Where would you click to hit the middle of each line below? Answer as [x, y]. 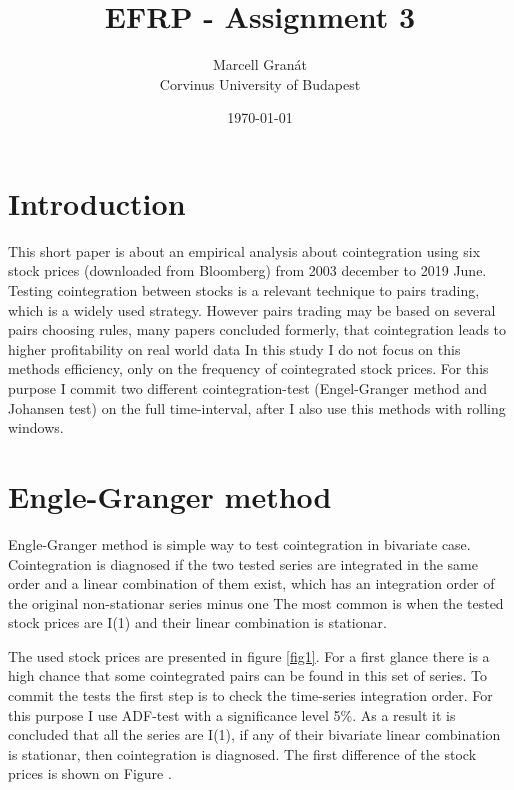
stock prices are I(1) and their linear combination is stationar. [197, 622]
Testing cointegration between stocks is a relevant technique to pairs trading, [244, 290]
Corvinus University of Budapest [260, 83]
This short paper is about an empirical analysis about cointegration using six [244, 250]
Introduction [97, 202]
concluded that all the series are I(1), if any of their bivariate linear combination [254, 734]
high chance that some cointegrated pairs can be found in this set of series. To [247, 675]
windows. [36, 427]
